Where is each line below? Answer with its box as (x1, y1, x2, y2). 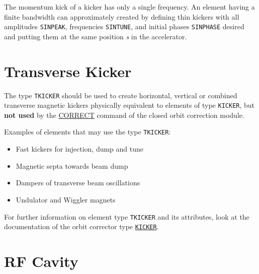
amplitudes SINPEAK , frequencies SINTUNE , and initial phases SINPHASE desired (4, 21, 244, 32)
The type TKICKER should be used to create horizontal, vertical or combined (4, 90, 237, 100)
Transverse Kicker (4, 60, 132, 81)
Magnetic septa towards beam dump (16, 160, 128, 171)
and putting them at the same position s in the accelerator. (4, 31, 187, 41)
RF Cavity (4, 251, 78, 271)
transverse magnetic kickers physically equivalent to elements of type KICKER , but (4, 100, 255, 110)
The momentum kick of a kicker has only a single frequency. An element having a (4, 2, 255, 12)
